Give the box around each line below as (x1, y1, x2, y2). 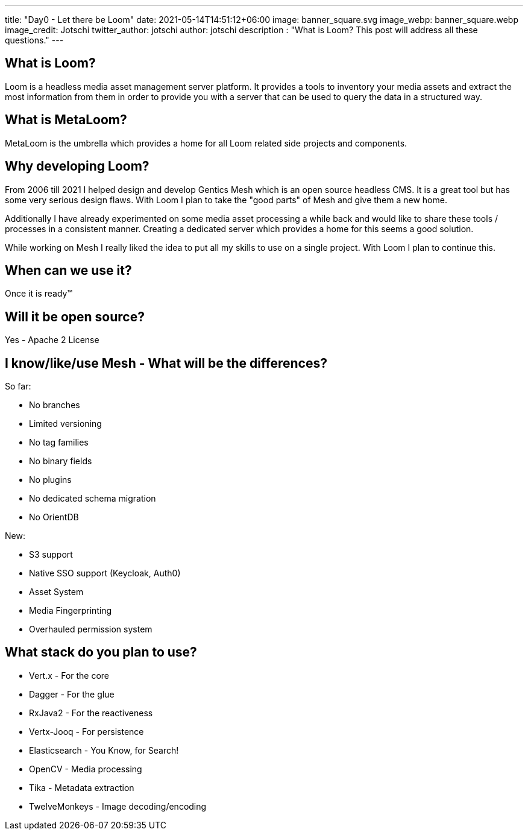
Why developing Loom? (5, 159, 149, 174)
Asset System (29, 587, 84, 597)
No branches (29, 400, 80, 411)
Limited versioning (29, 418, 102, 429)
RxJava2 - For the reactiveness (29, 707, 153, 718)
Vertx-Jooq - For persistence (29, 726, 144, 737)
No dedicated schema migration (29, 493, 156, 504)
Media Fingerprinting (29, 605, 112, 616)
